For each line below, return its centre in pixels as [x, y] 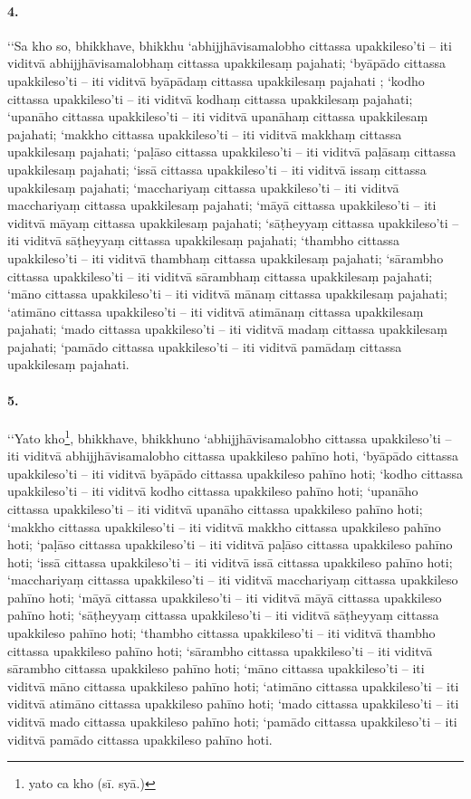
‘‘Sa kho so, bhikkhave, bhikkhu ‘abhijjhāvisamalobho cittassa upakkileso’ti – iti [230, 45]
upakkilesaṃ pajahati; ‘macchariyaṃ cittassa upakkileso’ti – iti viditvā [203, 187]
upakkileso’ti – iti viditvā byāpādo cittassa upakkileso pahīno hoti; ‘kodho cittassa [235, 473]
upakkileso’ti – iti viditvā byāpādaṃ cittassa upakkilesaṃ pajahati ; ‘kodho [216, 80]
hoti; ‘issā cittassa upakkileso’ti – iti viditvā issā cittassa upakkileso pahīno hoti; [230, 561]
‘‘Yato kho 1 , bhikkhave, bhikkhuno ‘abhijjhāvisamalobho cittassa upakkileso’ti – [230, 436]
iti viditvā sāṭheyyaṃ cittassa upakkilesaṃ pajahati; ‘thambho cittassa [203, 240]
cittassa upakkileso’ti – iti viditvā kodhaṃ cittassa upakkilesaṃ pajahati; [210, 98]
